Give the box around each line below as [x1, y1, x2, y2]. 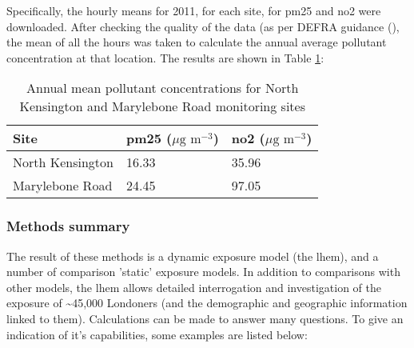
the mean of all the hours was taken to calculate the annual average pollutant [6, 34, 387, 50]
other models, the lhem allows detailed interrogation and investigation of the [6, 278, 381, 295]
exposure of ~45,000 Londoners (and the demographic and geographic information [6, 294, 408, 311]
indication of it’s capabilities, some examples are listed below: [6, 326, 308, 342]
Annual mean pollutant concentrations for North [26, 78, 299, 98]
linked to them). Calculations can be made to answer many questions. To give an [6, 310, 404, 326]
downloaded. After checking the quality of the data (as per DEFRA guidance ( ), [6, 18, 400, 34]
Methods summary [6, 216, 130, 236]
